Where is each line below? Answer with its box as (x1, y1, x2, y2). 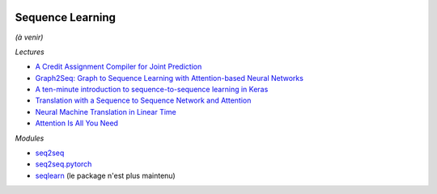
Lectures (15, 47, 45, 57)
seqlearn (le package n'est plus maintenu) (35, 171, 176, 180)
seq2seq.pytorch (35, 159, 92, 169)
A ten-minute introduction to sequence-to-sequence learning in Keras (35, 85, 269, 95)
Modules (15, 133, 45, 143)
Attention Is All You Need (35, 118, 119, 129)
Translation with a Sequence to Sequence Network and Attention (35, 95, 252, 105)
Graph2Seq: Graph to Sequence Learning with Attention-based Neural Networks (35, 73, 303, 82)
